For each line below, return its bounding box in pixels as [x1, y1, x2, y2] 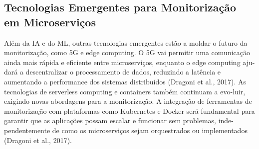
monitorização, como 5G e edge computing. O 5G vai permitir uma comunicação [4, 47, 250, 58]
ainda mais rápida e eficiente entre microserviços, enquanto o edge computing [4, 57, 241, 67]
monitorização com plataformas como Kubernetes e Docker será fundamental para [4, 105, 255, 116]
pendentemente [4, 125, 50, 135]
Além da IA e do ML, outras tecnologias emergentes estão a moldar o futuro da [4, 37, 248, 48]
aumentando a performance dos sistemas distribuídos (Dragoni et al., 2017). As [4, 76, 247, 86]
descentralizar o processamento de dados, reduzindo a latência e [25, 67, 221, 77]
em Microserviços [4, 14, 96, 29]
